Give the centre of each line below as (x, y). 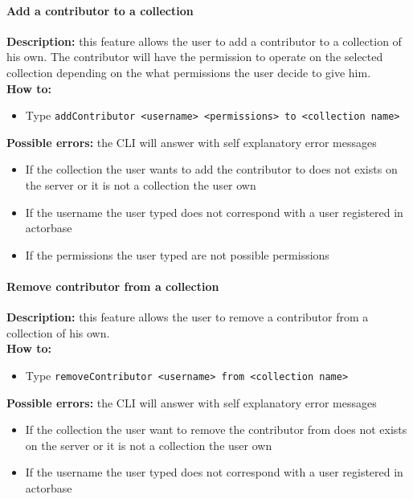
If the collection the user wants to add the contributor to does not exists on (211, 169)
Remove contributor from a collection (113, 286)
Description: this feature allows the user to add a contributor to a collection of (204, 41)
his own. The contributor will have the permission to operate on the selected (195, 57)
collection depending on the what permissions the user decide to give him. (189, 72)
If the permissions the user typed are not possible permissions (177, 254)
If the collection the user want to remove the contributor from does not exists (216, 429)
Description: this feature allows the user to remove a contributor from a (188, 317)
